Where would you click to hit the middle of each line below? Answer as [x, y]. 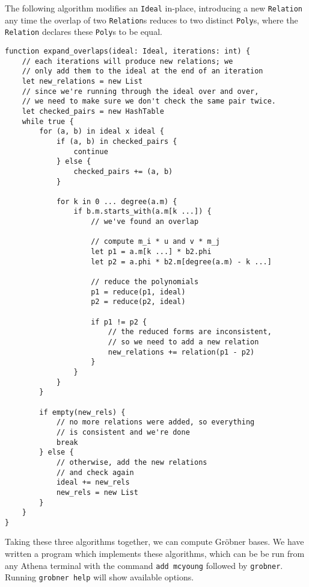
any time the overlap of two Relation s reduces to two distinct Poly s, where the [151, 20]
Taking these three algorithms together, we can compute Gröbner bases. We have [154, 542]
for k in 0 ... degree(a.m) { [117, 201]
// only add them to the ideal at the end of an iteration [142, 71]
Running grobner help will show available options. [99, 577]
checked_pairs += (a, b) [123, 171]
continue [91, 151]
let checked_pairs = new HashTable [93, 111]
